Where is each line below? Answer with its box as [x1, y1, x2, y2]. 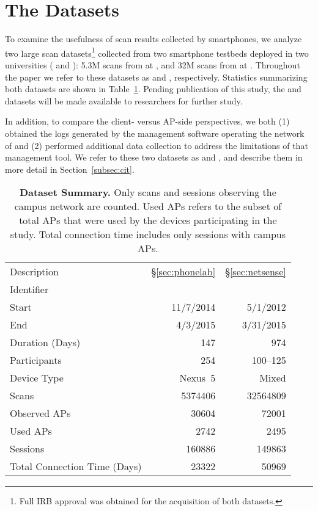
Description [10, 264, 59, 279]
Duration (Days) [10, 335, 81, 350]
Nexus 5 [179, 371, 216, 385]
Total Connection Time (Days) [10, 459, 142, 474]
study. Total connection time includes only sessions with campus [10, 227, 286, 242]
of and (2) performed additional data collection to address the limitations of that [5, 139, 308, 151]
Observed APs [10, 406, 71, 421]
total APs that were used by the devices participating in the [19, 213, 277, 228]
